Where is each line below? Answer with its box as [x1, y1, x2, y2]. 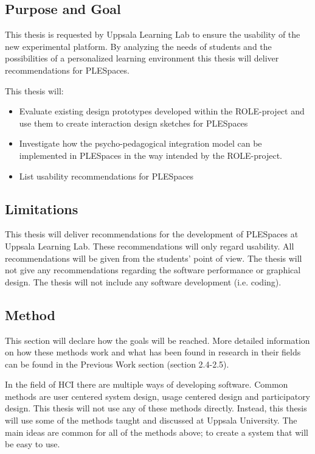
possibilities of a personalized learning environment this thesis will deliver [5, 52, 279, 65]
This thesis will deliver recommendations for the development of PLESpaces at [5, 228, 299, 240]
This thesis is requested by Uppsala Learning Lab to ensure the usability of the [5, 28, 300, 41]
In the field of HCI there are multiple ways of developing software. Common [5, 378, 288, 391]
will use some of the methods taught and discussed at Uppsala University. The [5, 414, 297, 427]
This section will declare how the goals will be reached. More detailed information [5, 334, 310, 346]
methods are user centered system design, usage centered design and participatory [5, 389, 311, 402]
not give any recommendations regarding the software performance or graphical [5, 264, 301, 276]
